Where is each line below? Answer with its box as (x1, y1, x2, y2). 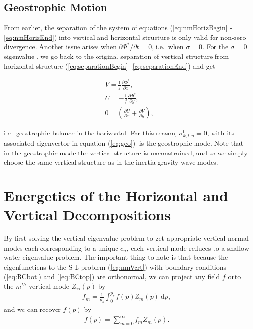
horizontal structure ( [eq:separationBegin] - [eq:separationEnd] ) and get (4, 60, 215, 71)
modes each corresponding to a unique (4, 242, 118, 252)
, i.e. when (152, 41, 184, 52)
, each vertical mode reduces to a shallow (126, 242, 249, 252)
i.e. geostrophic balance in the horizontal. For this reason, (4, 128, 177, 138)
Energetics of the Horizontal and (4, 186, 228, 206)
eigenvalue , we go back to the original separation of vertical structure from (4, 51, 229, 61)
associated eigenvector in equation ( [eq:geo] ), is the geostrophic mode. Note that (4, 138, 244, 148)
